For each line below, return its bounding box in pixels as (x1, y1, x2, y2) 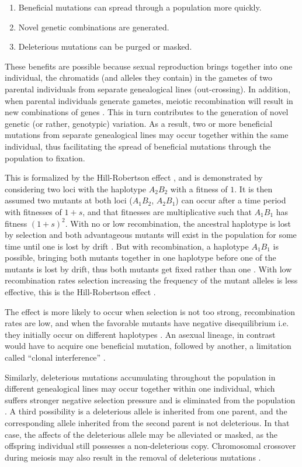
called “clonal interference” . (5, 351, 106, 364)
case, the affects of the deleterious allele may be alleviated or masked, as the (5, 428, 278, 440)
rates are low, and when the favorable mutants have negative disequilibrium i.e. (5, 317, 289, 329)
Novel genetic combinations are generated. (18, 20, 169, 33)
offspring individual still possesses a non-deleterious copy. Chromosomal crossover (5, 440, 296, 452)
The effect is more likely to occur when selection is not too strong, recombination (5, 305, 296, 317)
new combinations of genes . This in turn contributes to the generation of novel (5, 106, 289, 118)
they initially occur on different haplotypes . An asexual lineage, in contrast (5, 328, 276, 340)
